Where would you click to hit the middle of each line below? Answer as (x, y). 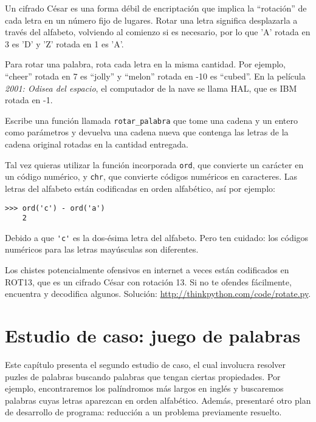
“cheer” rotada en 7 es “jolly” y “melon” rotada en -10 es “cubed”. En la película (155, 76)
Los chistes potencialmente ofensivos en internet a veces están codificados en (147, 270)
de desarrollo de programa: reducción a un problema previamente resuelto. (143, 412)
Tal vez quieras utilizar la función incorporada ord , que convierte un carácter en (154, 164)
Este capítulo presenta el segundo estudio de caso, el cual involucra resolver (145, 364)
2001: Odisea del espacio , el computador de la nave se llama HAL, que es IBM (151, 88)
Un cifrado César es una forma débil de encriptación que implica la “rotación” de (156, 8)
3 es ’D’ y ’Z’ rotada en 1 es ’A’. (64, 43)
